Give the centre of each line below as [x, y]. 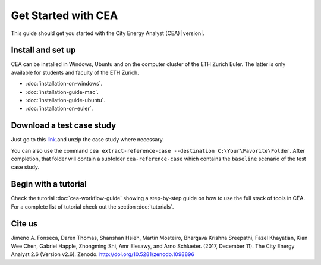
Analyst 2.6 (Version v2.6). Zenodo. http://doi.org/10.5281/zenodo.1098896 [103, 254]
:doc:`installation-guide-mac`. [62, 92]
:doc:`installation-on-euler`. [59, 108]
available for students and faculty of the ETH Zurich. [75, 72]
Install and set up [43, 50]
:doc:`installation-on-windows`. [64, 84]
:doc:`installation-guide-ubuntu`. [66, 100]
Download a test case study [64, 126]
